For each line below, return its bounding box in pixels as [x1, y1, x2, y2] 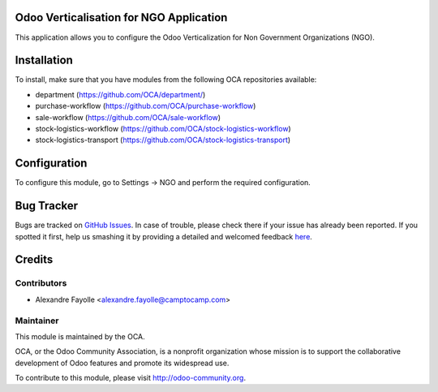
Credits [15, 252, 54, 267]
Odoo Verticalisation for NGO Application [15, 11, 228, 24]
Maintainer [15, 315, 59, 326]
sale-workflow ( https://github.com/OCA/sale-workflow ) [35, 112, 221, 122]
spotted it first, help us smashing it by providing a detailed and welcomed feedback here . [15, 231, 312, 241]
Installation [15, 54, 73, 67]
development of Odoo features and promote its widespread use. [15, 358, 230, 368]
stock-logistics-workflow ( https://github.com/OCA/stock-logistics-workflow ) [35, 123, 291, 133]
